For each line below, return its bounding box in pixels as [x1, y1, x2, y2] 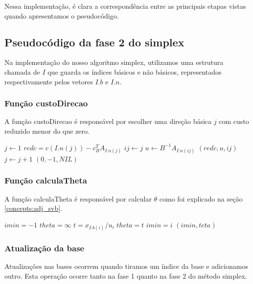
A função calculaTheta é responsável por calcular [4, 193, 152, 203]
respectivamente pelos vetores [4, 76, 93, 86]
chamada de [4, 66, 40, 77]
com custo [219, 116, 249, 126]
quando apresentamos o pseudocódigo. [4, 10, 119, 20]
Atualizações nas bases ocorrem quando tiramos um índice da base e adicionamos [4, 261, 248, 271]
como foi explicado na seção [159, 193, 243, 203]
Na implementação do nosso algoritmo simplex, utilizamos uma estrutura [4, 57, 224, 67]
